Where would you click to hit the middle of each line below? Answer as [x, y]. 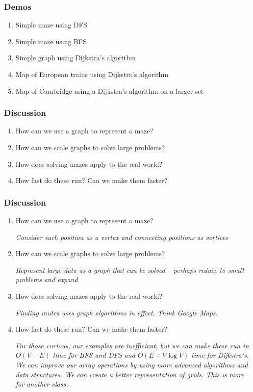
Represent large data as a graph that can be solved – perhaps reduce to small [129, 270]
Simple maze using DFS [51, 25]
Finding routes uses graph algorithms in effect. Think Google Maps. [116, 312]
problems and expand [47, 279]
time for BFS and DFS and [94, 355]
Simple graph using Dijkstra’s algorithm [76, 58]
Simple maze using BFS [51, 41]
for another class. [42, 384]
